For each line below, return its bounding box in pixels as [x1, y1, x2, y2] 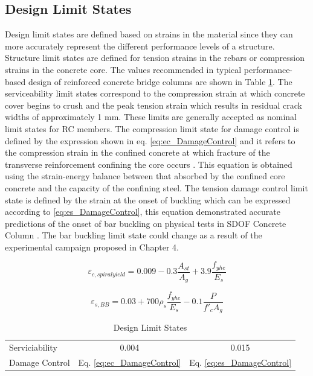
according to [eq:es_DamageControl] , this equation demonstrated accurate [5, 205, 280, 218]
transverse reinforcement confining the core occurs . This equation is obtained [5, 158, 292, 170]
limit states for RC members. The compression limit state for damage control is [5, 122, 299, 135]
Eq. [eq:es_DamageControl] [189, 356, 292, 369]
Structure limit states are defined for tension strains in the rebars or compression [5, 51, 305, 64]
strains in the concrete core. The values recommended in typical [5, 63, 242, 75]
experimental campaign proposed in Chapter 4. [5, 240, 179, 253]
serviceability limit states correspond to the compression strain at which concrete [5, 87, 305, 100]
